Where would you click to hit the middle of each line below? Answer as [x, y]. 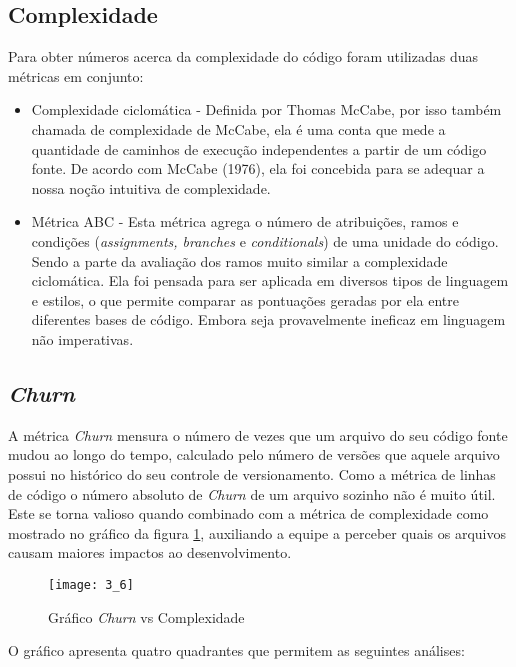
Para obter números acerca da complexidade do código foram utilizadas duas [243, 56]
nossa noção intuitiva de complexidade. [151, 187]
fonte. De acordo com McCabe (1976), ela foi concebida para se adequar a [258, 168]
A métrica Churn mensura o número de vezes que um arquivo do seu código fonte [258, 434]
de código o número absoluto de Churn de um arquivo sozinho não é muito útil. [252, 493]
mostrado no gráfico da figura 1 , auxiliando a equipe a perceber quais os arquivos [257, 532]
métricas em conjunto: [76, 75]
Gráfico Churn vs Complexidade [146, 616]
